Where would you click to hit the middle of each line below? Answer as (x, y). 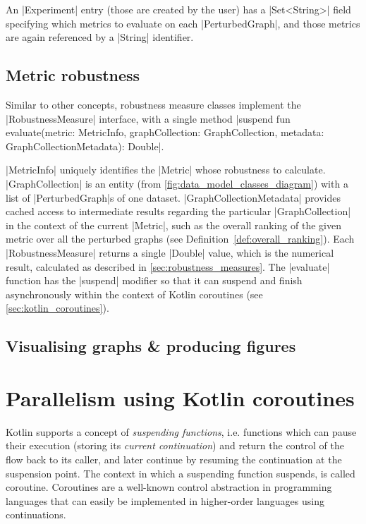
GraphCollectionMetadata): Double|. (85, 146)
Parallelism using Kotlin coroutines (180, 397)
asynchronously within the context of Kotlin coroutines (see (134, 294)
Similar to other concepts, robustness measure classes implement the (153, 104)
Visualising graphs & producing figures (151, 346)
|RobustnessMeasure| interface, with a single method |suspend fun (148, 118)
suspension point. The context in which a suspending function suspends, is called (181, 473)
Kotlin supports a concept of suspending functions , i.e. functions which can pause (181, 431)
